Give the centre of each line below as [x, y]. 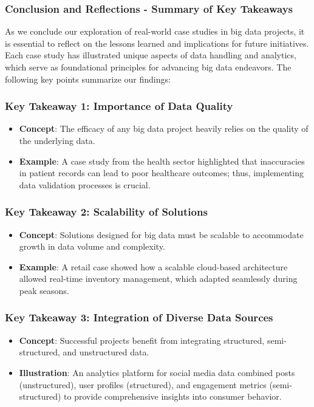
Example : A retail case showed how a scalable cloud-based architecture [153, 266]
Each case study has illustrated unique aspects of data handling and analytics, [151, 55]
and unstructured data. [106, 352]
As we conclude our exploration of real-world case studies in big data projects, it [155, 31]
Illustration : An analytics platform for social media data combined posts [157, 372]
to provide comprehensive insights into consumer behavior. [173, 396]
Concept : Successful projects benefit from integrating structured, [142, 340]
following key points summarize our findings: [88, 79]
